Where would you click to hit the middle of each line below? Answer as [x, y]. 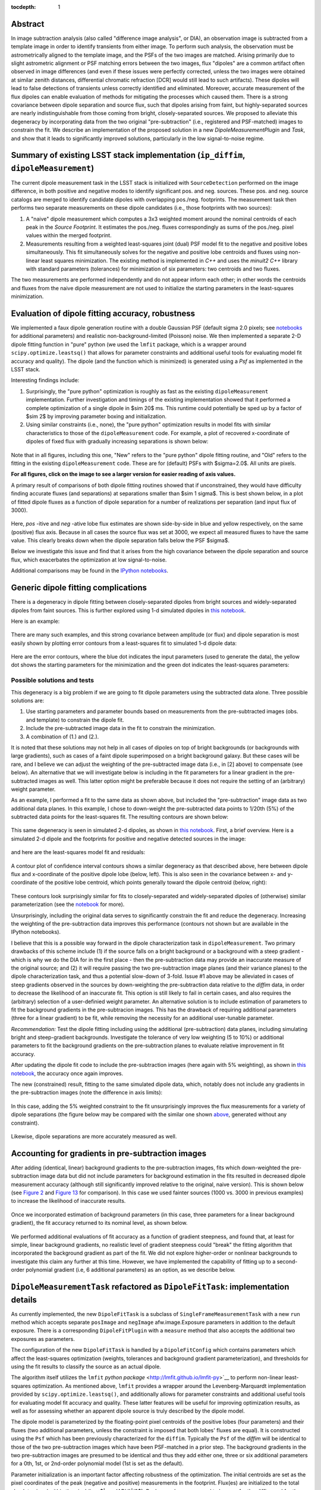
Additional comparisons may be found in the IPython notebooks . [90, 571]
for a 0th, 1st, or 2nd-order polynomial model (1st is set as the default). [97, 1464]
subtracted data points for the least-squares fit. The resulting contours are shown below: [120, 817]
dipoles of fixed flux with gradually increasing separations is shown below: [117, 442]
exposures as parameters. [43, 1339]
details [24, 1300]
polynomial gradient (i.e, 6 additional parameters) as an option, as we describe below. [131, 1270]
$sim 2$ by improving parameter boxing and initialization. [96, 416]
